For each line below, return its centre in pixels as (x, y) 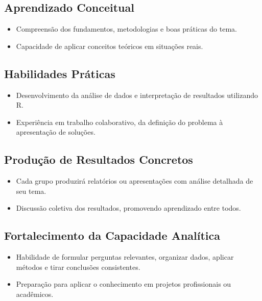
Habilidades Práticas (60, 73)
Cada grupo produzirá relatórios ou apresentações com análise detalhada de (135, 181)
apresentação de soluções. (56, 132)
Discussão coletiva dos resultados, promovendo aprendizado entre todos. (128, 208)
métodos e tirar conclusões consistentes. (78, 267)
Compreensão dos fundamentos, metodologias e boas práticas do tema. (126, 29)
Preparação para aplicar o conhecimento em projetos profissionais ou (124, 284)
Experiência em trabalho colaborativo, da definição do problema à (120, 122)
